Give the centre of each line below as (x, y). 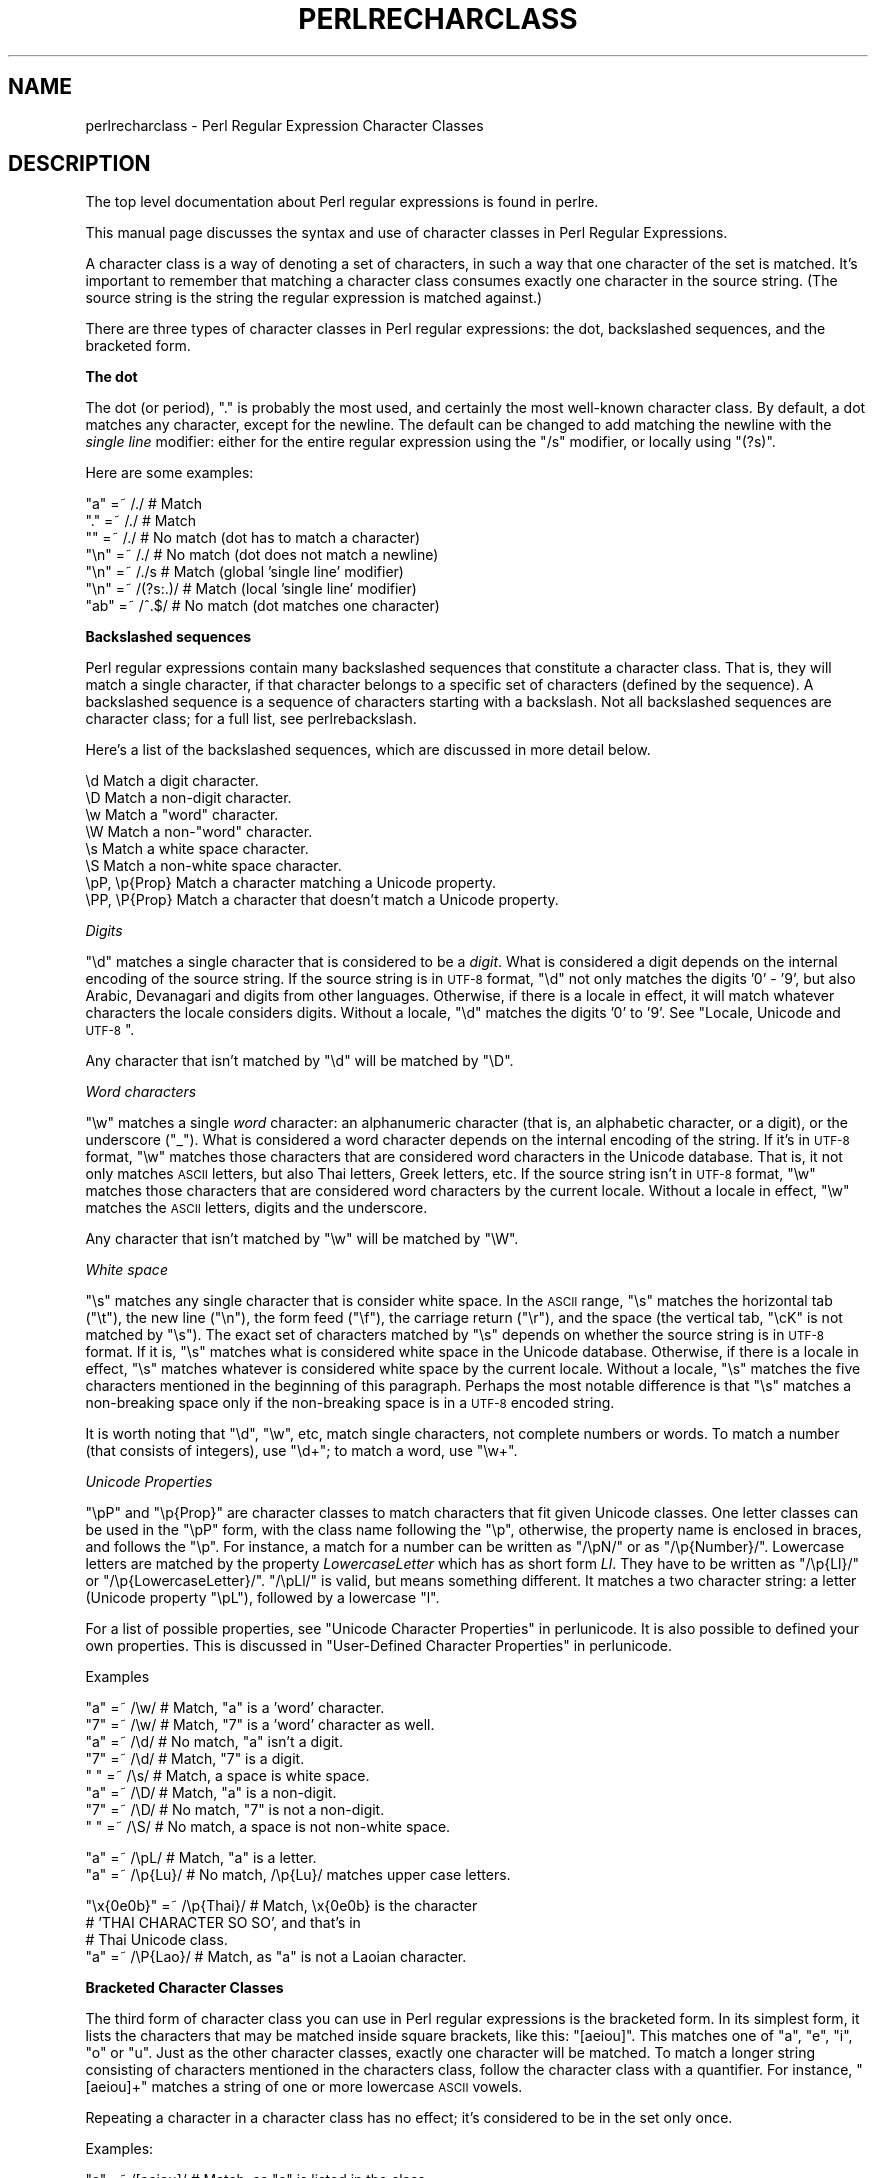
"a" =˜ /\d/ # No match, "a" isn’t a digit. (214, 1742)
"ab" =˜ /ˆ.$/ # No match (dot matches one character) (262, 606)
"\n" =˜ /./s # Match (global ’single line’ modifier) (244, 572)
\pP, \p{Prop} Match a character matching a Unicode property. (291, 883)
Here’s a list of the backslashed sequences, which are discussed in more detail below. (368, 750)
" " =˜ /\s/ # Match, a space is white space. (227, 1776)
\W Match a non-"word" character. (199, 832)
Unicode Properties (149, 1482)
